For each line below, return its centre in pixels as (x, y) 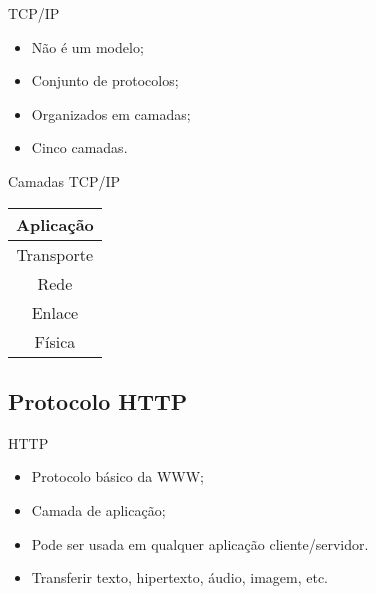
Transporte (55, 254)
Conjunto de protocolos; (105, 80)
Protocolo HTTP (98, 400)
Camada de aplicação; (98, 509)
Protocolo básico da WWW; (118, 476)
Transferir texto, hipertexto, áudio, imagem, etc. (179, 577)
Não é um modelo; (87, 46)
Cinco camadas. (79, 147)
